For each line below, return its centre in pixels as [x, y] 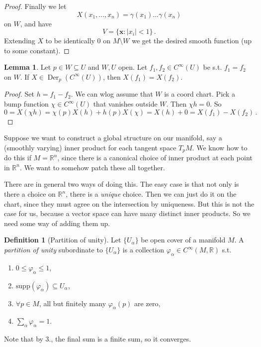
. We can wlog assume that [112, 94]
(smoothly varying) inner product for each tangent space [90, 147]
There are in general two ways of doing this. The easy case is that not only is [122, 184]
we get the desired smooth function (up [192, 41]
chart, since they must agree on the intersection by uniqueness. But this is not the [129, 203]
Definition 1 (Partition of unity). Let [63, 240]
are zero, [147, 303]
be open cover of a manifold [183, 240]
